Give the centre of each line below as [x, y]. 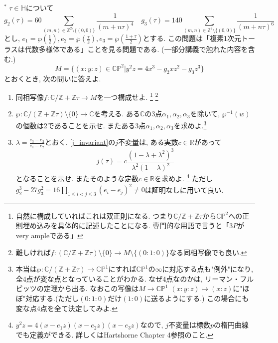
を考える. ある [117, 114]
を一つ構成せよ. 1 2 [128, 96]
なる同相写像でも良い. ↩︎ [208, 252]
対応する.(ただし [52, 298]
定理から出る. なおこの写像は [91, 288]
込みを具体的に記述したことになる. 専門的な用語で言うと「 [133, 225]
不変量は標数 [189, 325]
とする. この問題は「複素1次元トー [199, 38]
